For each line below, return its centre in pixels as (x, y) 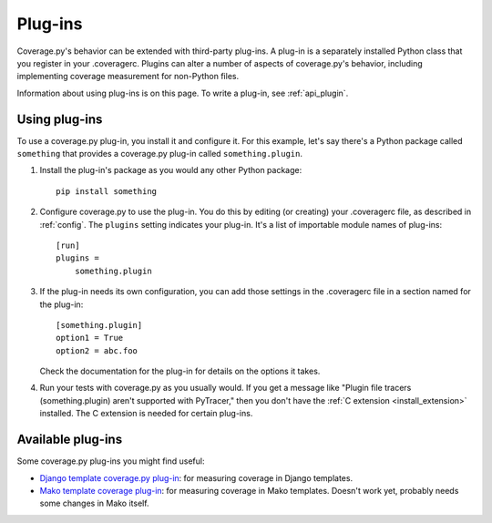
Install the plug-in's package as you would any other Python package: (171, 170)
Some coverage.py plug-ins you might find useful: (111, 461)
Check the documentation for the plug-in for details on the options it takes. (180, 371)
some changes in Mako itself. (94, 503)
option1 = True (90, 338)
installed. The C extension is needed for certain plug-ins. (146, 414)
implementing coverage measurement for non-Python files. (128, 77)
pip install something (107, 191)
